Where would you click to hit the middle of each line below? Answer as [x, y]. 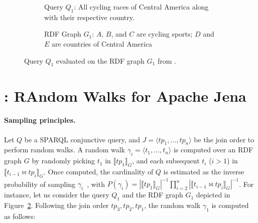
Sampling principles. [40, 120]
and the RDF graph [153, 195]
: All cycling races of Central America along [141, 7]
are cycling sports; [164, 34]
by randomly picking [63, 161]
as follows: [20, 216]
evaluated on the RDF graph [100, 60]
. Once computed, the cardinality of [98, 171]
